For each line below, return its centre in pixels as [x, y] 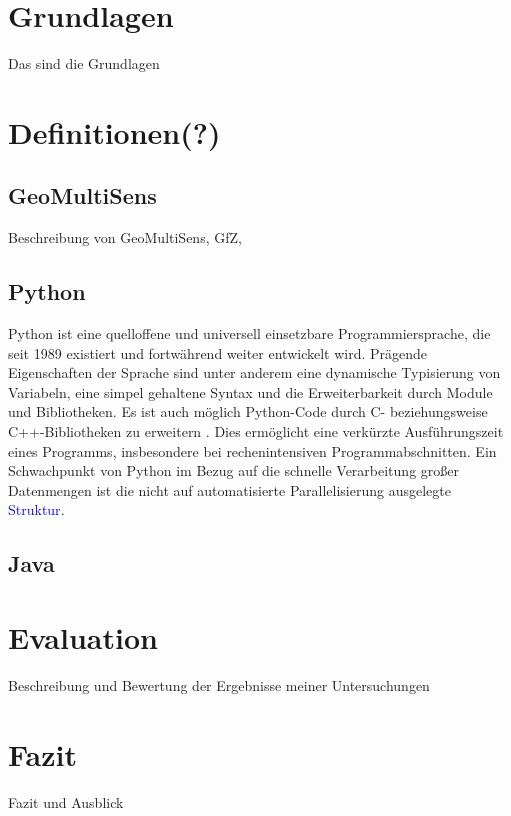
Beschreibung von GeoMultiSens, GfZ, [125, 237]
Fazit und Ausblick [66, 801]
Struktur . [36, 509]
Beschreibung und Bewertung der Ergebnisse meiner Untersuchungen [219, 684]
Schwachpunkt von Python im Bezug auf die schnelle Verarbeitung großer [233, 470]
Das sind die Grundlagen [84, 63]
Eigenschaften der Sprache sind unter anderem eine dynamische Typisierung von [254, 372]
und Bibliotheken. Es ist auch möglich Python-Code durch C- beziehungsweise [248, 411]
